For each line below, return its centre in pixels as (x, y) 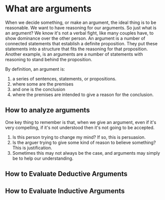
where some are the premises (43, 84)
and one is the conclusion (39, 89)
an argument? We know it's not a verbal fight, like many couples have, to (80, 33)
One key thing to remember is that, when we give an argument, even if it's (81, 122)
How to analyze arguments (48, 110)
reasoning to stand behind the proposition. (49, 59)
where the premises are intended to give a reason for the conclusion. (83, 95)
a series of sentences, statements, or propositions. (64, 79)
